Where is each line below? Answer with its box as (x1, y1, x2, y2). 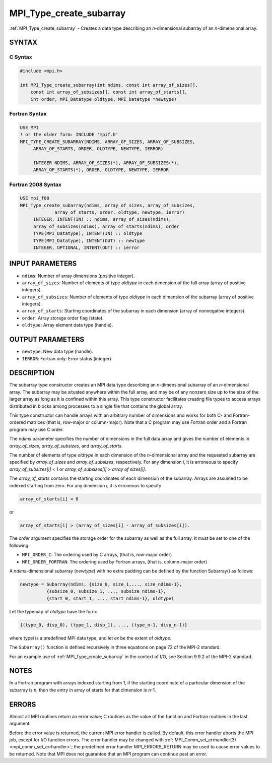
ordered (9, 419, 26, 425)
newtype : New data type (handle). (22, 348, 93, 355)
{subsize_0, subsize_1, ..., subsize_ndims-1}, (46, 589, 166, 594)
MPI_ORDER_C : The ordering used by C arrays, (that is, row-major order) (22, 552, 172, 558)
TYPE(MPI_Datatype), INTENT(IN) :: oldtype (33, 231, 143, 236)
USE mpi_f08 (20, 196, 50, 201)
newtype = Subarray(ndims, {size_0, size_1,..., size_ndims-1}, (20, 582, 182, 587)
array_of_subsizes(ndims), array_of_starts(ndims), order (33, 223, 180, 229)
